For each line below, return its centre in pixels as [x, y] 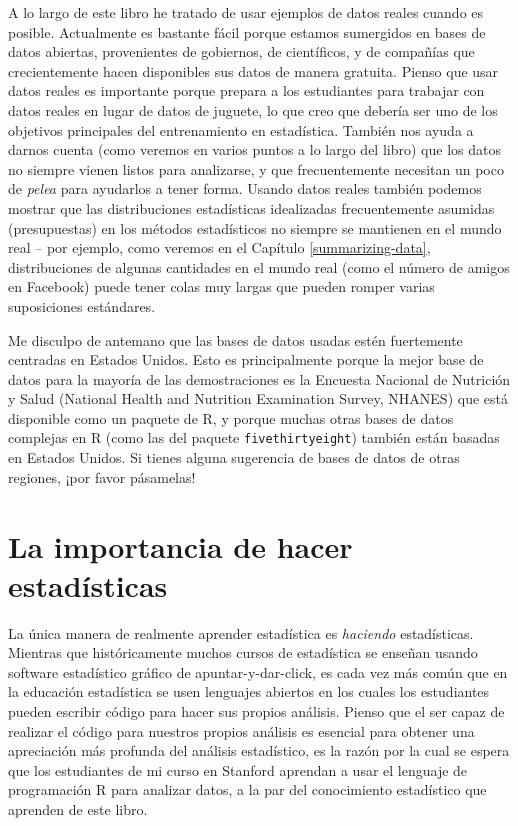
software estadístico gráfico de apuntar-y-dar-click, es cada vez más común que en [258, 671]
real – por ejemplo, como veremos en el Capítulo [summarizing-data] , [219, 247]
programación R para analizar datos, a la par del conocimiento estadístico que [247, 789]
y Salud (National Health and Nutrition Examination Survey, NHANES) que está [258, 398]
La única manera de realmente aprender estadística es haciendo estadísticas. [241, 632]
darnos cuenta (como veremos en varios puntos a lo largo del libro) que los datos [254, 149]
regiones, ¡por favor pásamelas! [102, 476]
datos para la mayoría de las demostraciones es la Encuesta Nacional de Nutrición [259, 378]
